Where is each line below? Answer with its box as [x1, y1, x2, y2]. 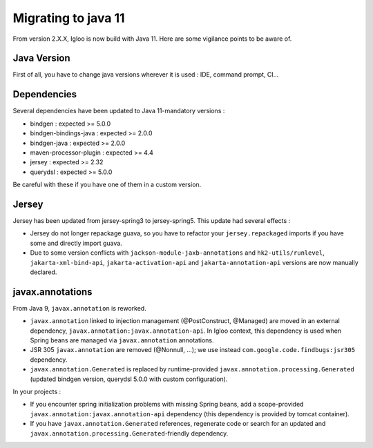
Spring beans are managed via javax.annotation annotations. [30, 336, 214, 344]
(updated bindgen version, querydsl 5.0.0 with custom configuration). [30, 375, 228, 383]
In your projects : [12, 387, 61, 396]
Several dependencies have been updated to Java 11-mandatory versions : [12, 107, 225, 115]
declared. [30, 268, 57, 276]
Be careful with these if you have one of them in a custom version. [12, 180, 202, 189]
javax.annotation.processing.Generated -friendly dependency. [30, 429, 229, 438]
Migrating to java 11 [12, 10, 125, 26]
